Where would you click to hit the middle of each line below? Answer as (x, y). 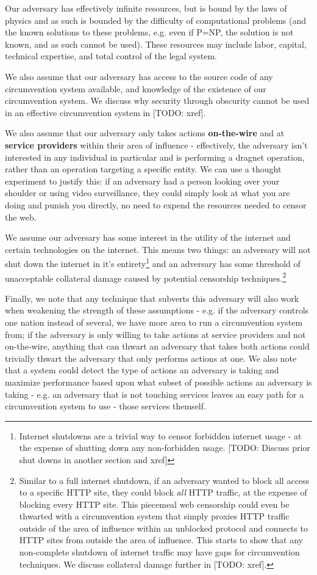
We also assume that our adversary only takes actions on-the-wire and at (145, 133)
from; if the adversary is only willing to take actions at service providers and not (155, 334)
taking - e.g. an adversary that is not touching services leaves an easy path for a (155, 394)
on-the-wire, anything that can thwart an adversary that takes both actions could (157, 346)
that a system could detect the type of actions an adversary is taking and (142, 370)
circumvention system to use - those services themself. (105, 406)
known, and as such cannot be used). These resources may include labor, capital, (156, 44)
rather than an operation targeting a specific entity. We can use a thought (143, 169)
